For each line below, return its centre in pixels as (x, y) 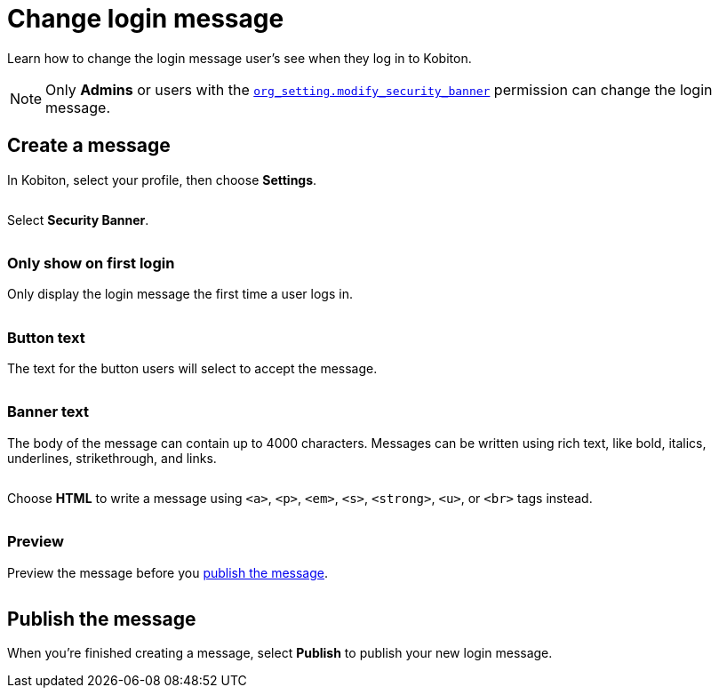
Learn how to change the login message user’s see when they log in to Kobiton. (240, 58)
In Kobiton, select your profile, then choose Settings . (162, 180)
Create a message (89, 146)
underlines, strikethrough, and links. (112, 458)
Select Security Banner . (78, 220)
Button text (46, 337)
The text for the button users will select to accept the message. (192, 369)
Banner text (48, 412)
